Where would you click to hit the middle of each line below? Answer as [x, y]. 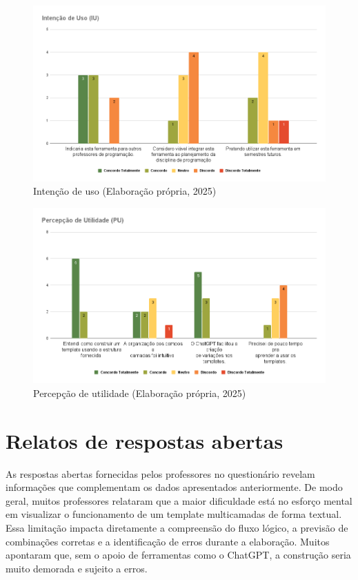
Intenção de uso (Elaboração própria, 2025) [125, 191]
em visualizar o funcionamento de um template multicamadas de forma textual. [174, 514]
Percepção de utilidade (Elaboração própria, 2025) [140, 393]
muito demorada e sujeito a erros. [77, 568]
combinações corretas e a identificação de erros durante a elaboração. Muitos [168, 541]
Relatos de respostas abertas [145, 440]
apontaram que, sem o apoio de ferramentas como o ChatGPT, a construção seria [178, 555]
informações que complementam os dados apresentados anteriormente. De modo [174, 487]
